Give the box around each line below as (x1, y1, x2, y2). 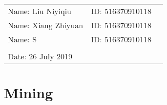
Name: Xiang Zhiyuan (8, 19, 83, 31)
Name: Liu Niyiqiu (8, 5, 72, 17)
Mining (4, 83, 53, 103)
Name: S (8, 34, 37, 45)
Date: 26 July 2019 (8, 51, 73, 62)
